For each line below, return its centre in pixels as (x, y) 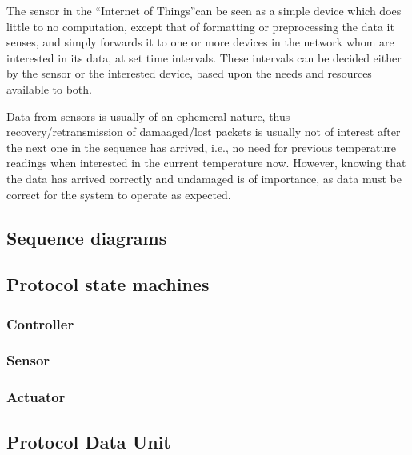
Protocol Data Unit (89, 441)
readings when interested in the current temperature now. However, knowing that (206, 163)
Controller (40, 323)
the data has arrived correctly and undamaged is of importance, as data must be (204, 178)
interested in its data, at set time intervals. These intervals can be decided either (204, 57)
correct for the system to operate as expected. (119, 194)
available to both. (49, 88)
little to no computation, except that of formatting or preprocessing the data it (200, 26)
